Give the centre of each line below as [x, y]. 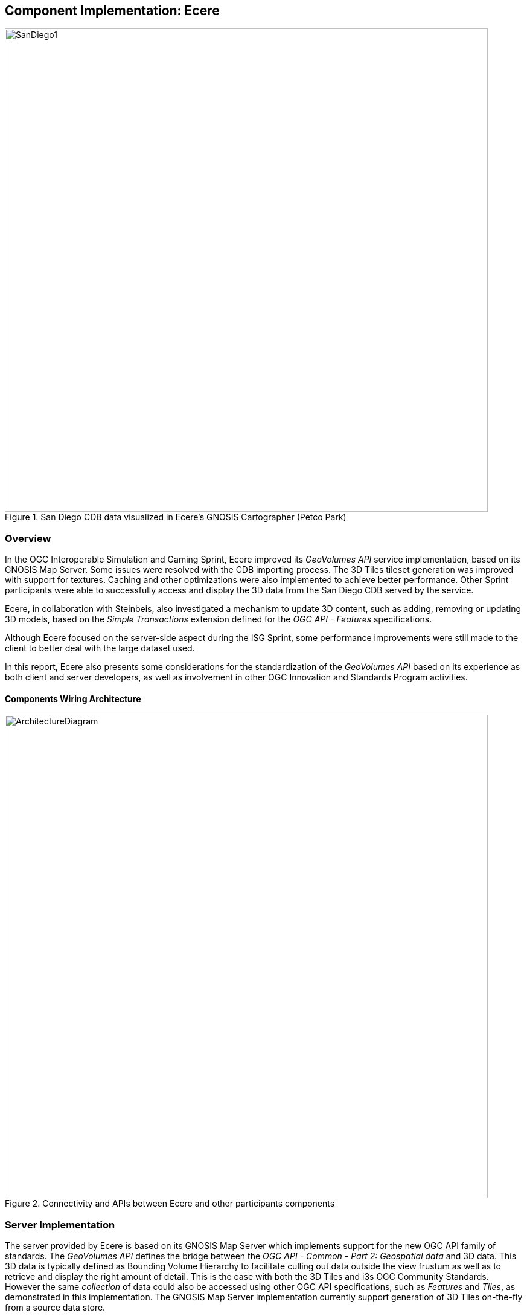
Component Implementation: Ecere [112, 11]
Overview [28, 538]
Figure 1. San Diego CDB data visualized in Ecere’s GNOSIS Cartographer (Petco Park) [176, 517]
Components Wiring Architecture [73, 698]
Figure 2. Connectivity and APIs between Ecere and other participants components [170, 1204]
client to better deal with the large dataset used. [100, 648]
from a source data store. [55, 1308]
